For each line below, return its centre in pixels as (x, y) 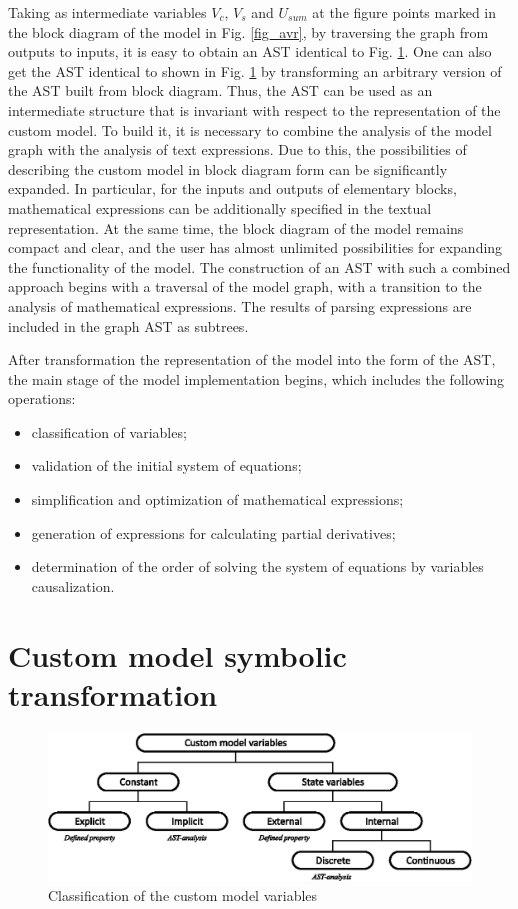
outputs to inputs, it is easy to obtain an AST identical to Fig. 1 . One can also (250, 51)
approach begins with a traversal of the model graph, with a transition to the (245, 286)
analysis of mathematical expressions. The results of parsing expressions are (240, 305)
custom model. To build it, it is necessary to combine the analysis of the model (250, 129)
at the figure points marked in (404, 12)
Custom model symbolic (177, 654)
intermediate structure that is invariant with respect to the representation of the (254, 109)
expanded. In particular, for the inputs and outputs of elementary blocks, (232, 188)
